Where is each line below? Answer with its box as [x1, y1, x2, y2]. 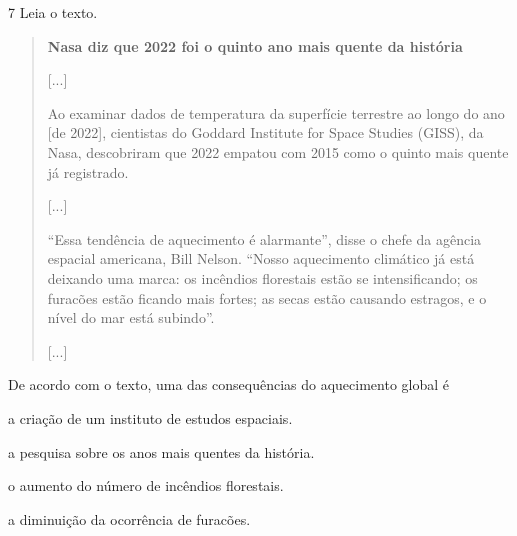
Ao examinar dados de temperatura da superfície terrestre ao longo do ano [47, 102, 505, 123]
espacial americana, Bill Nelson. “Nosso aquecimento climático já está [47, 248, 475, 269]
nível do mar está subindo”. [47, 307, 215, 328]
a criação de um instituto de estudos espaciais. [8, 407, 293, 428]
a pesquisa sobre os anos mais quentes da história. [8, 441, 315, 462]
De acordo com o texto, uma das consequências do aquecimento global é [8, 374, 450, 395]
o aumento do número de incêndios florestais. [8, 475, 284, 496]
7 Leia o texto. [8, 2, 98, 22]
